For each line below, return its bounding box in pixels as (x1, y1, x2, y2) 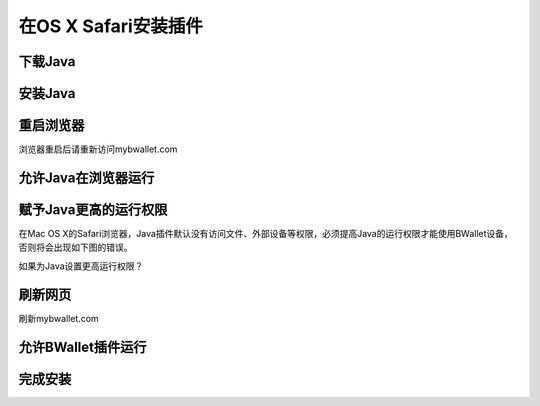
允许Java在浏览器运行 (18, 169, 155, 186)
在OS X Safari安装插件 (18, 15, 204, 37)
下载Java (18, 53, 76, 70)
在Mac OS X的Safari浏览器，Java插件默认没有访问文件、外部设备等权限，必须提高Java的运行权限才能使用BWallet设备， (18, 228, 514, 240)
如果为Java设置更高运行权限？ (18, 260, 144, 272)
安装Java (18, 85, 76, 102)
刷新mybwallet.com (18, 312, 99, 324)
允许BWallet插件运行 (18, 338, 147, 355)
